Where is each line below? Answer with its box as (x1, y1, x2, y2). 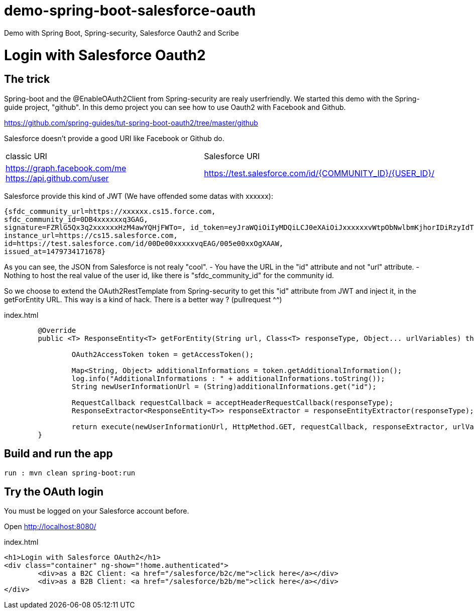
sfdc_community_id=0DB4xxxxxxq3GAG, (4, 215, 148, 223)
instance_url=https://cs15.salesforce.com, (4, 231, 178, 239)
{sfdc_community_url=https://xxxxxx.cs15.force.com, (4, 207, 216, 215)
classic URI (6, 151, 47, 161)
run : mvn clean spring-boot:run (4, 468, 136, 477)
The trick (4, 73, 50, 86)
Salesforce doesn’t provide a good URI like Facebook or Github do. (4, 134, 224, 143)
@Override (38, 326, 76, 334)
